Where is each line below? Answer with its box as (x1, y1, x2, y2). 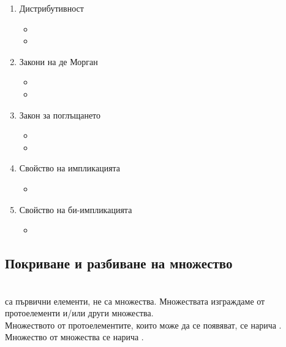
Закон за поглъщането (19, 108, 101, 121)
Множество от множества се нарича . (5, 330, 144, 343)
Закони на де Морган (19, 55, 98, 68)
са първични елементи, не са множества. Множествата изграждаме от (5, 294, 265, 307)
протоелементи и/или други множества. (5, 306, 154, 319)
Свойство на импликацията (19, 162, 121, 174)
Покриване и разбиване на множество (5, 254, 233, 273)
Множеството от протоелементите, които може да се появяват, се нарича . (5, 318, 282, 331)
